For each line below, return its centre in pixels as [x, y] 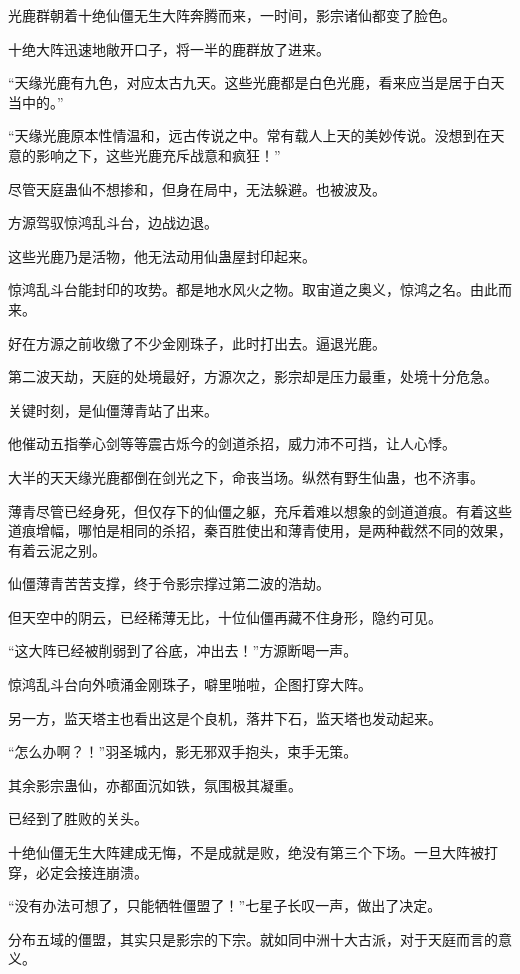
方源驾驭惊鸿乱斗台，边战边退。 [113, 222]
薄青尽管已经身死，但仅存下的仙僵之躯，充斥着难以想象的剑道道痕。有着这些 [260, 510]
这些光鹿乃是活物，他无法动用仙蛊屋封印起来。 [162, 255]
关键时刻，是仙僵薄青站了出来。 [113, 409]
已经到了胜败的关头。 [78, 818]
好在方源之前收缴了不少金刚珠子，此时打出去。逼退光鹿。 [197, 342]
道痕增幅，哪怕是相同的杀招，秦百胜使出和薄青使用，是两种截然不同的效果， [260, 530]
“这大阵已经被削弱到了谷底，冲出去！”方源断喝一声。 [183, 650]
